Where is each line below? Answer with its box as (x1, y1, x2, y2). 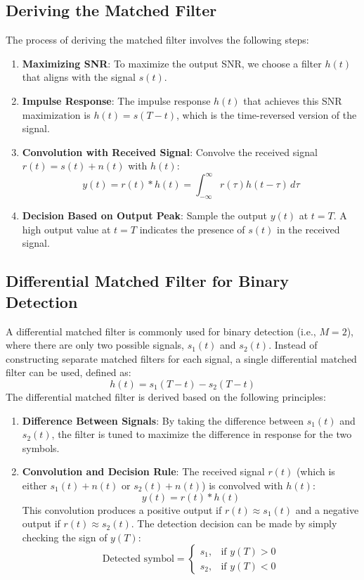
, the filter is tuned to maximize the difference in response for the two (51, 427, 352, 442)
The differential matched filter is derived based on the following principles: (6, 389, 326, 404)
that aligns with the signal (22, 70, 136, 84)
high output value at (22, 221, 111, 236)
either (22, 477, 47, 492)
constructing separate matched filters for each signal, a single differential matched (6, 351, 357, 366)
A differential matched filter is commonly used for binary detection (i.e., (6, 323, 316, 338)
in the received (277, 221, 340, 236)
